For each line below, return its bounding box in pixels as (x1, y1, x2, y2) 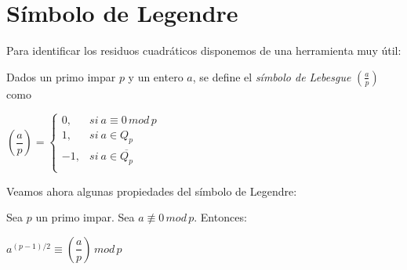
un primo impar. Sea (35, 209, 135, 225)
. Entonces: (194, 209, 247, 225)
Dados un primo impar (6, 68, 116, 85)
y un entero (128, 68, 184, 85)
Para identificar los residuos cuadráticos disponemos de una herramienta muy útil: (6, 42, 402, 59)
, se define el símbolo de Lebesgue (192, 68, 351, 85)
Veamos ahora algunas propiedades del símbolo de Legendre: (6, 182, 297, 199)
